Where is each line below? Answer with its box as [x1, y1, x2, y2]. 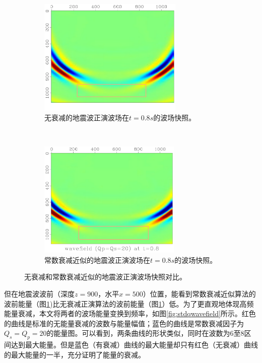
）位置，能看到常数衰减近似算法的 [143, 288, 256, 299]
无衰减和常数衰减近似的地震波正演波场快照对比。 [24, 271, 186, 282]
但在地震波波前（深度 [4, 288, 75, 299]
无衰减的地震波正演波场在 [44, 112, 129, 122]
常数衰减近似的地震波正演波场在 [44, 254, 150, 265]
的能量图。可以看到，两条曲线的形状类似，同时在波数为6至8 [46, 328, 244, 338]
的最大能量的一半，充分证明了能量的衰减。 [4, 349, 145, 359]
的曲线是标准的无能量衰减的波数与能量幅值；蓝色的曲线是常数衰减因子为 [4, 318, 244, 328]
